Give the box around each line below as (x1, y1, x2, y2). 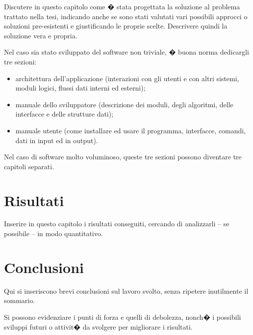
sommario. (4, 295, 35, 305)
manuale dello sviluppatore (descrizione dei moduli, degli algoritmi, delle (15, 99, 233, 109)
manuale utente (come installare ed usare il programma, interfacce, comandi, (15, 125, 246, 135)
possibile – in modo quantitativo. (4, 228, 103, 239)
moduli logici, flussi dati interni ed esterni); (15, 83, 146, 93)
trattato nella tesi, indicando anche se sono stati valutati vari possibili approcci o (4, 11, 248, 21)
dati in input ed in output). (15, 135, 98, 145)
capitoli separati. (4, 161, 54, 171)
